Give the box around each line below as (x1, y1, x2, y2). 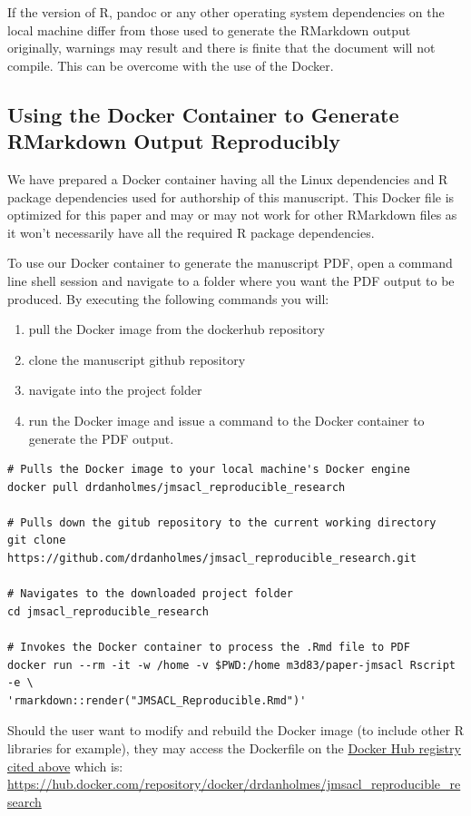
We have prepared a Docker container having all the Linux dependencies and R (7, 169, 448, 188)
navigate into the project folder (28, 380, 202, 399)
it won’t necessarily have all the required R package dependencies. (7, 222, 375, 241)
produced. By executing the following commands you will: (7, 289, 329, 308)
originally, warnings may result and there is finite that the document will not (7, 38, 436, 57)
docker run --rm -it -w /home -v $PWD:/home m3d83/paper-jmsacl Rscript (7, 658, 456, 672)
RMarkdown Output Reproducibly (7, 127, 340, 155)
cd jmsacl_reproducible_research (7, 605, 209, 618)
